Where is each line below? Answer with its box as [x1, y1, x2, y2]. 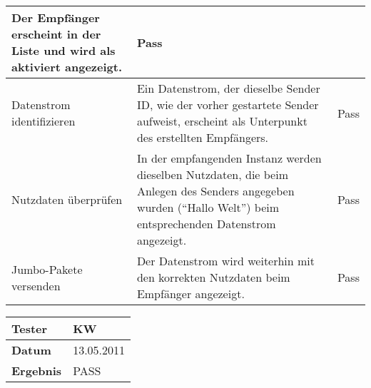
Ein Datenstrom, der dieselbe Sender [136, 80, 320, 96]
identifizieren [11, 113, 76, 129]
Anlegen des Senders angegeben [136, 183, 295, 199]
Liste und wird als [11, 42, 116, 58]
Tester [11, 320, 48, 337]
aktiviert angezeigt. [11, 58, 122, 75]
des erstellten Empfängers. [136, 129, 269, 145]
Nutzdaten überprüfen [11, 190, 123, 208]
